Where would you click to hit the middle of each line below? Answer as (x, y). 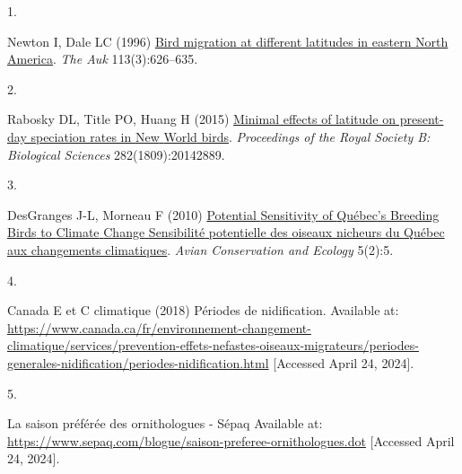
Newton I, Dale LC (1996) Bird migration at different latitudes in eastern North (228, 41)
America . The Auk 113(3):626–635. (103, 59)
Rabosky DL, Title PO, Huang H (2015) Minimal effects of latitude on (202, 119)
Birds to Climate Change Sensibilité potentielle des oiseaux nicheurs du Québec (226, 232)
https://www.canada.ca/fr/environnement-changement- (159, 327)
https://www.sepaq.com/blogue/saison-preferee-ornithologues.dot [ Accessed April (231, 440)
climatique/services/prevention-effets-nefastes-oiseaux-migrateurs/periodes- (213, 345)
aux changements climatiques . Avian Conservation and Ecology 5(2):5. (200, 249)
